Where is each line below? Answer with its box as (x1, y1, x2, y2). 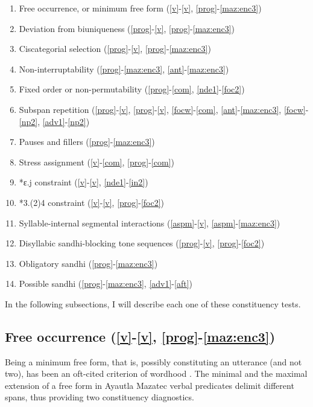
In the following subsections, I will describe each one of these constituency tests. (5, 297, 301, 310)
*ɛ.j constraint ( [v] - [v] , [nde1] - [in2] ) (19, 176, 148, 188)
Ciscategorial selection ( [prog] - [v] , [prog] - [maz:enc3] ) (19, 42, 211, 55)
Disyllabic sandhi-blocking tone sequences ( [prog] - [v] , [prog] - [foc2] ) (19, 237, 265, 249)
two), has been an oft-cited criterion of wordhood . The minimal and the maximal (5, 367, 308, 380)
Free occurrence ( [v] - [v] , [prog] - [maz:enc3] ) (5, 327, 276, 345)
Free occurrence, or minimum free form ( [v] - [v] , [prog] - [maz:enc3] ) (19, 2, 262, 14)
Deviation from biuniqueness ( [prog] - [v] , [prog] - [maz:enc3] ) (19, 22, 235, 34)
